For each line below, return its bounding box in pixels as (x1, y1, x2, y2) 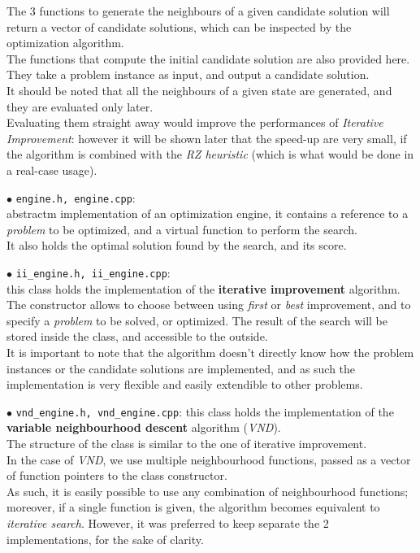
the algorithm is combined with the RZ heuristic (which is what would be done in (6, 146, 414, 163)
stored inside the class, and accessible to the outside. (6, 328, 268, 345)
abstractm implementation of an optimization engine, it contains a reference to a (6, 205, 409, 222)
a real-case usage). (6, 161, 97, 178)
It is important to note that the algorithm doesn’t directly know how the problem (6, 344, 414, 360)
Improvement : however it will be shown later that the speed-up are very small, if (6, 129, 407, 146)
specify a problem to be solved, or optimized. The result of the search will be (6, 311, 388, 329)
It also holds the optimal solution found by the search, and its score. (6, 237, 347, 254)
